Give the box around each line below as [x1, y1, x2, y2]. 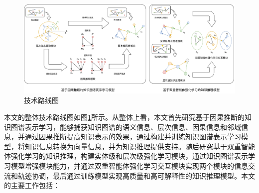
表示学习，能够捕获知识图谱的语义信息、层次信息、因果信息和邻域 [24, 121, 241, 132]
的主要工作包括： [4, 180, 60, 191]
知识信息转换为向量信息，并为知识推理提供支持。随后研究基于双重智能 [24, 141, 255, 151]
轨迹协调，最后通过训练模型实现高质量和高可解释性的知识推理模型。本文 [17, 170, 255, 181]
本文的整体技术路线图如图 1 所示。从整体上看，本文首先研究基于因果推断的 [4, 112, 245, 122]
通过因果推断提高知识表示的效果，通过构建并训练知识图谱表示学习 [24, 131, 241, 142]
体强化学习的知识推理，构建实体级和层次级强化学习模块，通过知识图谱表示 [4, 151, 248, 161]
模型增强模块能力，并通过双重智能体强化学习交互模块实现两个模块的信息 [10, 161, 248, 171]
